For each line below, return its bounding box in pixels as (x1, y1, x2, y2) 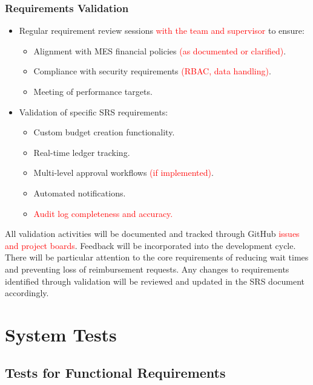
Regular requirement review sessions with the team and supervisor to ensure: (19, 24, 305, 37)
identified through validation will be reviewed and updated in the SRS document (5, 274, 305, 287)
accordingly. (5, 286, 49, 299)
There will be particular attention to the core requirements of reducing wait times (5, 251, 309, 264)
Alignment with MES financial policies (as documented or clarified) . (33, 44, 286, 57)
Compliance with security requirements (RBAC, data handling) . (33, 65, 271, 77)
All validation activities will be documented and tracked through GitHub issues (5, 227, 300, 240)
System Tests (5, 322, 117, 346)
